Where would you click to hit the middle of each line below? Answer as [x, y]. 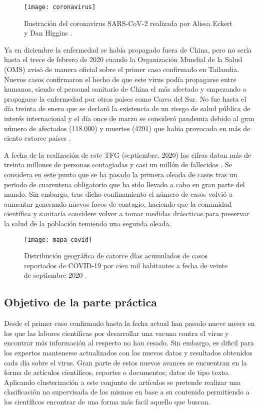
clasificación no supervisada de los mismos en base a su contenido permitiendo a [127, 392]
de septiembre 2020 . [55, 275]
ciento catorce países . [37, 138]
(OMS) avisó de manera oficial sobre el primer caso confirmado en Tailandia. [122, 69]
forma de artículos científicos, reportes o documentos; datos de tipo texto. [117, 372]
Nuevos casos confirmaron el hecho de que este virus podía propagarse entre [120, 79]
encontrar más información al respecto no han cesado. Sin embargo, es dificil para [129, 343]
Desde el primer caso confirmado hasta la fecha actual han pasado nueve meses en [129, 323]
